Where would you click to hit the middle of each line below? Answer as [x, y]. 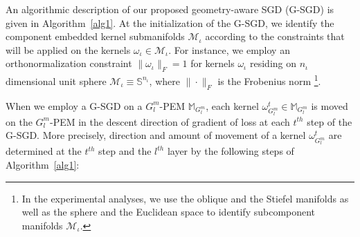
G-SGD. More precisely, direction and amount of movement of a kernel [156, 135]
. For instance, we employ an [229, 49]
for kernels [213, 63]
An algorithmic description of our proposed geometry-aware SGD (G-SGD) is [170, 9]
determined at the [44, 151]
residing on [273, 63]
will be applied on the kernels [68, 49]
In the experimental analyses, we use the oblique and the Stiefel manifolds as [185, 198]
